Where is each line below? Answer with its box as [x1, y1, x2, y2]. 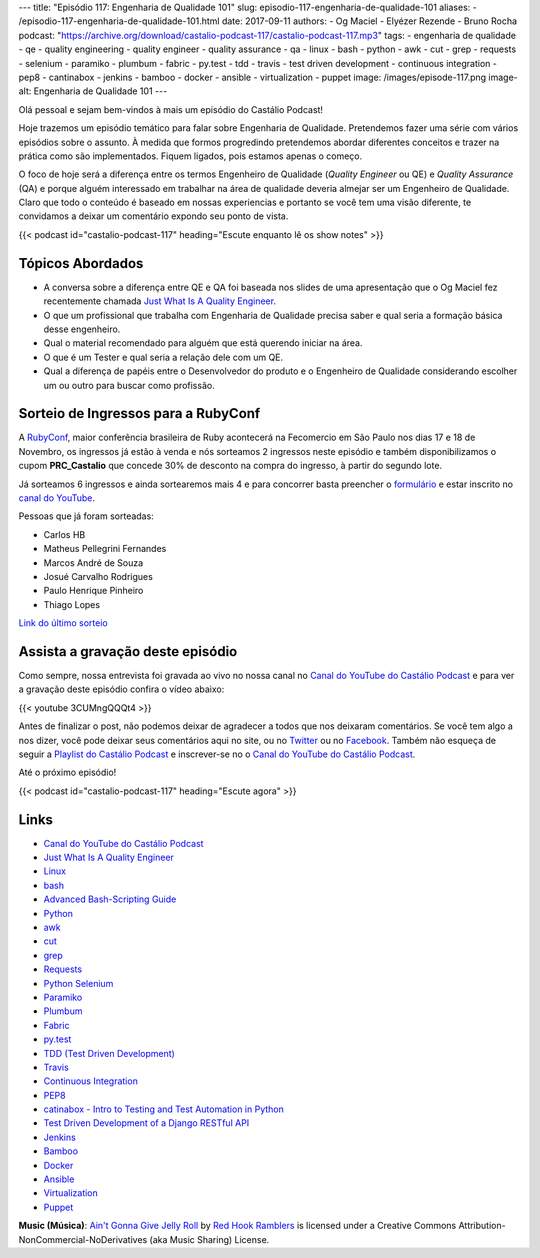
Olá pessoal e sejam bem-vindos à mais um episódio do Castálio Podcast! [18, 103, 324, 115]
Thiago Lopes [43, 598, 100, 610]
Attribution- [458, 1220, 506, 1232]
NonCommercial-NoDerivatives [18, 1233, 148, 1245]
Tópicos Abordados [18, 255, 144, 272]
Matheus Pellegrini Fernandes [43, 543, 167, 555]
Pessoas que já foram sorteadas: [18, 510, 154, 522]
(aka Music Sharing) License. [149, 1233, 270, 1245]
